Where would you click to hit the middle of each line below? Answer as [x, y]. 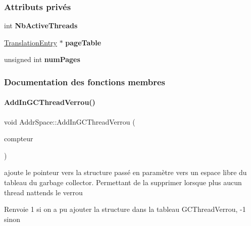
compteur [19, 138]
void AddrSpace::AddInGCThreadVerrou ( [70, 121]
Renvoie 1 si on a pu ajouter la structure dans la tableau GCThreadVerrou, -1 [125, 209]
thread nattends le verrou [43, 192]
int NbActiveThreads [41, 25]
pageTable [83, 42]
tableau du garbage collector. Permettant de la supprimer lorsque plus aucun [123, 182]
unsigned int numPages [42, 59]
